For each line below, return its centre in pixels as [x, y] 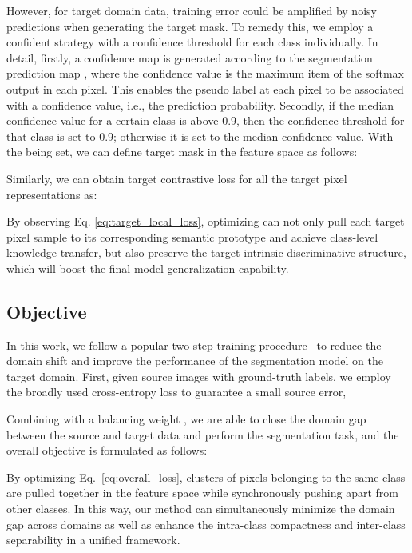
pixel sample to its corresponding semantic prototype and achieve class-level [192, 236]
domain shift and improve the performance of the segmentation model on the [195, 361]
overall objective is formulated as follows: [107, 450]
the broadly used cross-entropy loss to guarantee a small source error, [176, 392]
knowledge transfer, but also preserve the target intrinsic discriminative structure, [206, 252]
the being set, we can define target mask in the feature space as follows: [182, 152]
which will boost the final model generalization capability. [148, 268]
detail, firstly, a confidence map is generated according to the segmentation [190, 57]
